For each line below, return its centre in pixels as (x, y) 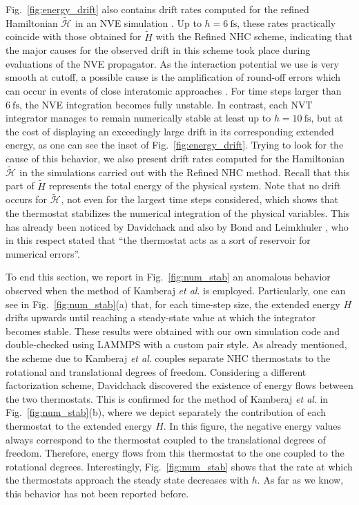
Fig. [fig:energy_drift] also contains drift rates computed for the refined (157, 9)
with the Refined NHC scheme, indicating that (254, 36)
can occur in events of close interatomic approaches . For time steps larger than (174, 90)
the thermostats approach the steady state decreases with (127, 480)
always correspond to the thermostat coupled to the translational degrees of (166, 439)
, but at (327, 118)
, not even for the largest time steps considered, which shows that (200, 199)
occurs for (27, 199)
